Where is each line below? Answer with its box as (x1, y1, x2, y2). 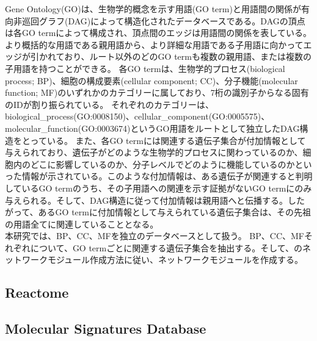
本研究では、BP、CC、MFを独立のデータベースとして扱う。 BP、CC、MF (5, 229, 304, 242)
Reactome (5, 283, 69, 302)
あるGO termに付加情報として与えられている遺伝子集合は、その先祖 (38, 206, 312, 218)
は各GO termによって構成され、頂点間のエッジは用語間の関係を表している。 (5, 26, 312, 39)
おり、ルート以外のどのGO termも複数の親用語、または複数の (64, 50, 312, 63)
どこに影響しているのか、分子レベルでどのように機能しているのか (30, 157, 295, 170)
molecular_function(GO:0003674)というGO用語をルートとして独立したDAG (5, 121, 300, 134)
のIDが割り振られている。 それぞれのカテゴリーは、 (5, 98, 214, 110)
